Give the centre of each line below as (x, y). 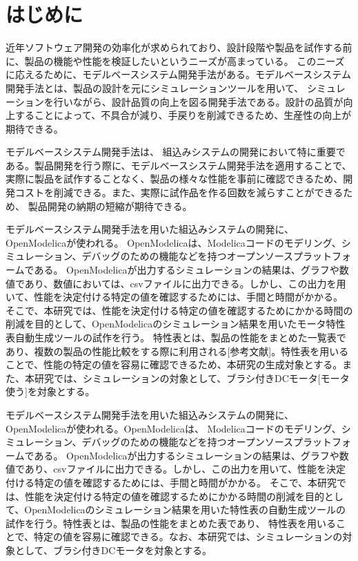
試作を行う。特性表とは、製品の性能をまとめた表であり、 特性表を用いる (171, 523)
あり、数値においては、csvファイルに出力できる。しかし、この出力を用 (185, 283)
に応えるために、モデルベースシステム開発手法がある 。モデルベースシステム (178, 74)
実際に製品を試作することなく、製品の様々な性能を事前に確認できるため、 (175, 179)
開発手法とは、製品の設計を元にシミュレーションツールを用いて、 (155, 87)
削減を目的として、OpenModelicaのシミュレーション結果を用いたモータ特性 (176, 324)
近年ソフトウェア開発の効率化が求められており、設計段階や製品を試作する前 (179, 47)
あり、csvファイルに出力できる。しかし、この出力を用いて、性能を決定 (185, 469)
